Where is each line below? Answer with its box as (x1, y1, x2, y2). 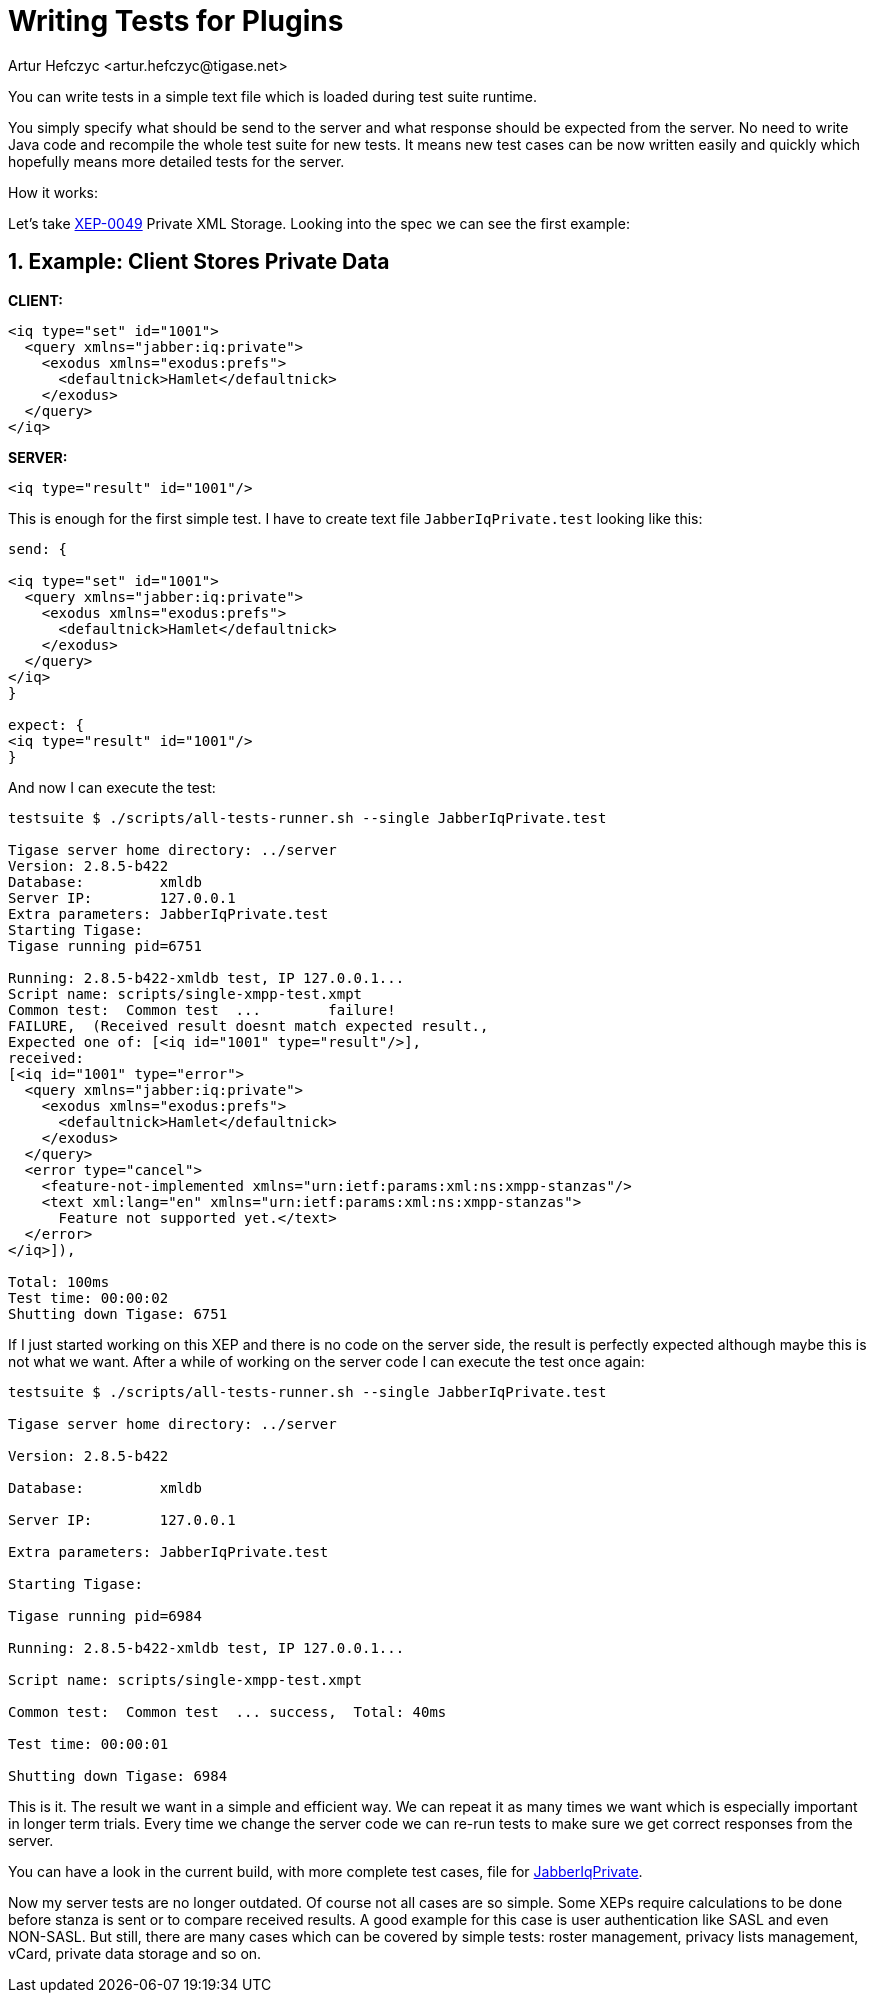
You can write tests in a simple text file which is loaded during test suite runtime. (8, 87, 537, 105)
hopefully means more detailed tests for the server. (8, 152, 345, 170)
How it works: (8, 183, 99, 201)
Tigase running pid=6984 (8, 1607, 202, 1624)
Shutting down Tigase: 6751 (8, 1305, 228, 1322)
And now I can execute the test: (8, 778, 216, 796)
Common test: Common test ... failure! (8, 1001, 396, 1018)
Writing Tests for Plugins (8, 4, 344, 38)
